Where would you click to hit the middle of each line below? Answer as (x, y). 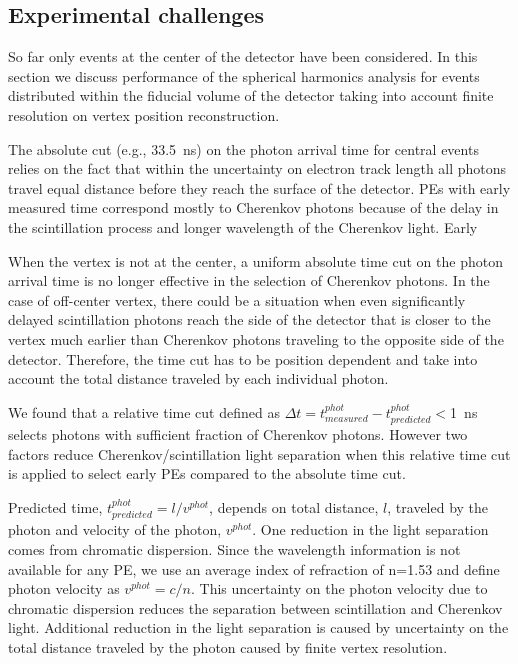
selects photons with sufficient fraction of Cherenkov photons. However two (238, 434)
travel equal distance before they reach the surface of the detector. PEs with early (259, 187)
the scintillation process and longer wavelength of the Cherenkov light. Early (243, 226)
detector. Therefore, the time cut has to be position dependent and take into (243, 358)
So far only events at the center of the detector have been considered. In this (243, 56)
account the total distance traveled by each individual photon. (198, 378)
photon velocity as (64, 588)
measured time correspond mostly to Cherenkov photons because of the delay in (253, 207)
